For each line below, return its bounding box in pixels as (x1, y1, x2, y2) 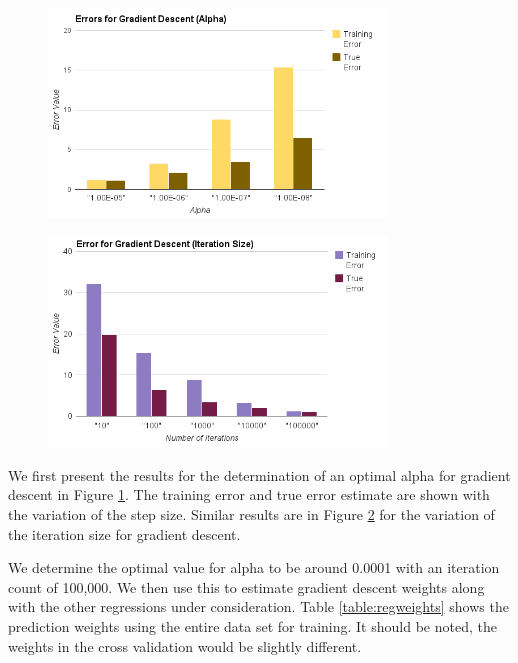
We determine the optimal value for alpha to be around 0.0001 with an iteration (8, 557, 500, 578)
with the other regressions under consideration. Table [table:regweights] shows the (8, 596, 509, 617)
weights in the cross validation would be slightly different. (8, 635, 362, 656)
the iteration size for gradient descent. (8, 523, 241, 544)
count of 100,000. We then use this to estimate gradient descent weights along (8, 576, 485, 597)
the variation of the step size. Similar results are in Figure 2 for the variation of (8, 504, 495, 525)
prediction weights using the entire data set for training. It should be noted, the (8, 616, 497, 636)
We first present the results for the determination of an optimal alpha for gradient (8, 464, 511, 485)
